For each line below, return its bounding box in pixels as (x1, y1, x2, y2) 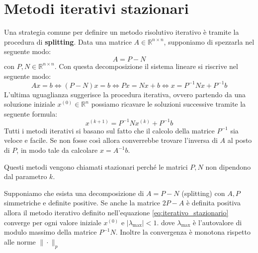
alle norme (4, 236, 36, 247)
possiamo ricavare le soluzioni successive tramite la (91, 99, 246, 109)
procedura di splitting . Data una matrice (4, 36, 132, 47)
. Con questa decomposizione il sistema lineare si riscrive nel (54, 61, 238, 71)
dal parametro (4, 171, 47, 182)
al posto (227, 135, 252, 145)
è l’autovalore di (193, 217, 242, 227)
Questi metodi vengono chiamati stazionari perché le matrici (4, 161, 188, 172)
